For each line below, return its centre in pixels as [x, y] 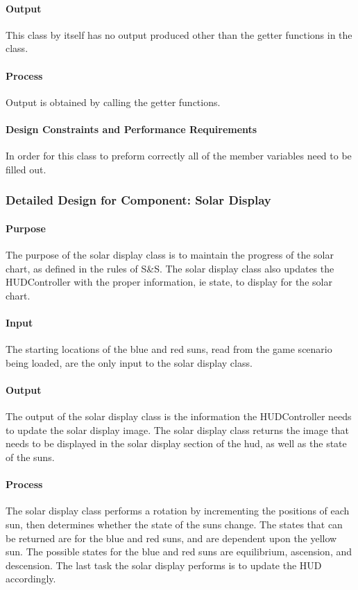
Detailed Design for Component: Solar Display [138, 200]
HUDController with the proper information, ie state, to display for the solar [169, 282]
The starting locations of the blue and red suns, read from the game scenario [169, 349]
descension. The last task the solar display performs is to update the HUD [164, 565]
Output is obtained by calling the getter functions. [113, 102]
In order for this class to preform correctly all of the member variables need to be [179, 156]
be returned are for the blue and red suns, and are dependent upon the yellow [171, 538]
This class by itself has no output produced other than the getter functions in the [179, 34]
